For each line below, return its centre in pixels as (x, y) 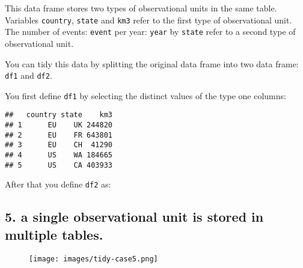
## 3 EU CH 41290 (59, 145)
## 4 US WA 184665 (59, 155)
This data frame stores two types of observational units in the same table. (141, 8)
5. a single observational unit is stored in (134, 217)
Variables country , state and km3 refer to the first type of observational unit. (148, 20)
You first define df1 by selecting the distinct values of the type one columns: (145, 95)
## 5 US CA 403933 (59, 165)
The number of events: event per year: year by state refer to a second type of (150, 32)
